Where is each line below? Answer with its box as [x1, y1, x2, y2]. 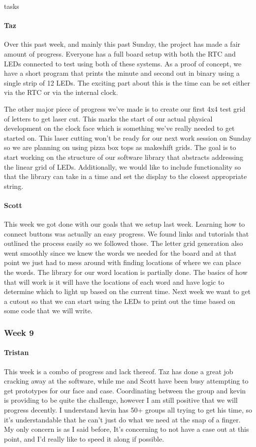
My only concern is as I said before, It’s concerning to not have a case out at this [4, 424, 249, 434]
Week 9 [4, 326, 34, 338]
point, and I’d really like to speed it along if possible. [4, 433, 164, 444]
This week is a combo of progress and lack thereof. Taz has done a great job [4, 366, 233, 376]
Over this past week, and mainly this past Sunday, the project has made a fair [4, 39, 241, 49]
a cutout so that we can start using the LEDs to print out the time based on [4, 296, 235, 306]
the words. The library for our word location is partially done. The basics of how [4, 267, 248, 277]
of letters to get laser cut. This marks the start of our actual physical [4, 113, 213, 123]
